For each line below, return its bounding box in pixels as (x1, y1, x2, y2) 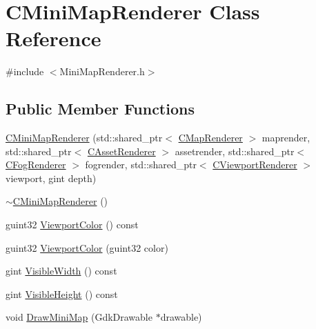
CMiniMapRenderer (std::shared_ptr (6, 130, 163, 145)
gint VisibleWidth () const (6, 263, 117, 278)
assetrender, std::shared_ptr (175, 143, 295, 158)
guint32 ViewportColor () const (6, 217, 139, 232)
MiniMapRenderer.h (59, 64, 145, 79)
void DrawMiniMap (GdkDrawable (6, 310, 152, 324)
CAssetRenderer (87, 143, 156, 158)
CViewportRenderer (213, 157, 297, 172)
